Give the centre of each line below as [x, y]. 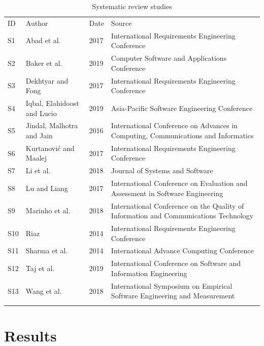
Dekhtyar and [47, 80]
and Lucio [41, 113]
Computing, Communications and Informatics [182, 136]
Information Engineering [149, 273]
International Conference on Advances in [174, 125]
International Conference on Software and [176, 263]
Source [121, 23]
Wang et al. [44, 291]
